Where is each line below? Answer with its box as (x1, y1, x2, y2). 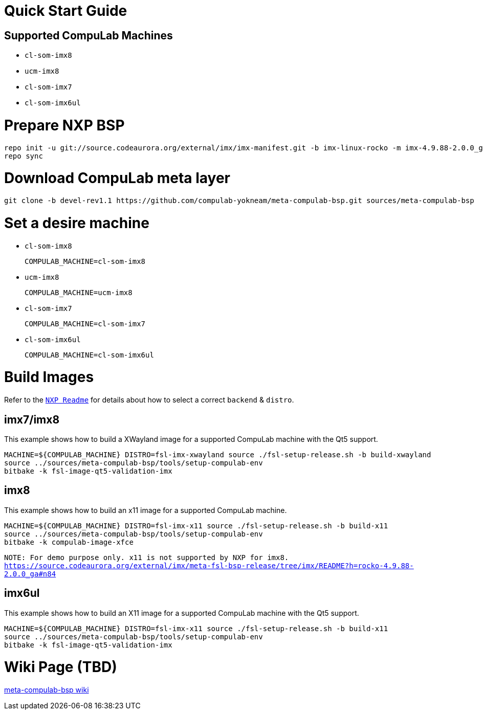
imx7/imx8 (4, 413, 60, 426)
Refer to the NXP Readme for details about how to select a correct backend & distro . (4, 395, 294, 405)
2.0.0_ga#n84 (4, 569, 56, 578)
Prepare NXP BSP (4, 116, 125, 134)
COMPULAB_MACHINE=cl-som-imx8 (25, 257, 146, 265)
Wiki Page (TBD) (4, 658, 117, 676)
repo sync (4, 151, 43, 160)
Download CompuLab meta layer (4, 169, 231, 187)
